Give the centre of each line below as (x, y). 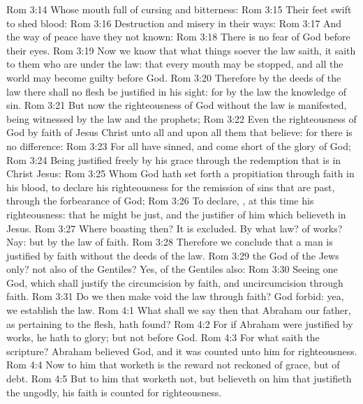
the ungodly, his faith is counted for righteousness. (114, 392)
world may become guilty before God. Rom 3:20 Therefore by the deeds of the (174, 77)
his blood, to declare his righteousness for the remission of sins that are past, (171, 187)
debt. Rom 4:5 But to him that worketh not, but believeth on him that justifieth (179, 379)
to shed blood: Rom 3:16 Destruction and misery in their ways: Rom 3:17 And (174, 23)
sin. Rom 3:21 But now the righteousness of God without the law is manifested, (177, 105)
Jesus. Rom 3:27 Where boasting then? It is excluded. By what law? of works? (175, 228)
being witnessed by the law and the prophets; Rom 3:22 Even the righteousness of (181, 118)
